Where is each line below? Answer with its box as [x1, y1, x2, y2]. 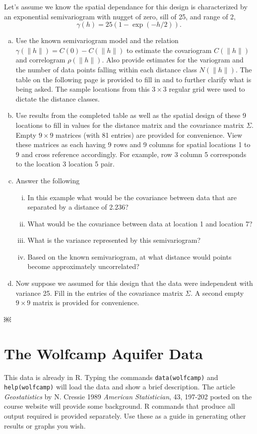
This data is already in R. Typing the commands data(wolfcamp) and [4, 372, 218, 382]
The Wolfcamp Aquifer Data [4, 343, 203, 363]
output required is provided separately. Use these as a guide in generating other [4, 411, 246, 421]
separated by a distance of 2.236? [27, 202, 128, 212]
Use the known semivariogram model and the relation [15, 35, 179, 46]
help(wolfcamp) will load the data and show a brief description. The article [4, 381, 236, 392]
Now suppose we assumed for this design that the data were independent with [15, 278, 253, 288]
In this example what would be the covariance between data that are [27, 192, 237, 202]
